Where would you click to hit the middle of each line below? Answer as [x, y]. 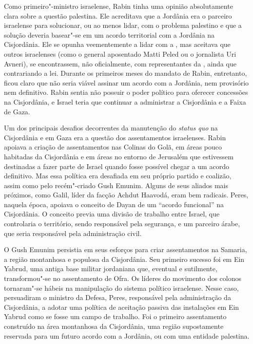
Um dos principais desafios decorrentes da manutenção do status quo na [111, 128]
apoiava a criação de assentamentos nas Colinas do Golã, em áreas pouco [113, 147]
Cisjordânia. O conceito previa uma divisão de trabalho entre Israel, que [112, 214]
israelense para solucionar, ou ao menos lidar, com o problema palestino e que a [123, 25]
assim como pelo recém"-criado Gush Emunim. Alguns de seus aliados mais [116, 185]
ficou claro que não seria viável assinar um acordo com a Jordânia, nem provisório [126, 82]
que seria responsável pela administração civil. [73, 233]
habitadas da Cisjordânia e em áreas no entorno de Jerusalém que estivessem [119, 156]
